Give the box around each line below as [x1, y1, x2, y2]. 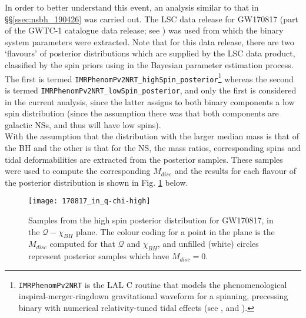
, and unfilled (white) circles [157, 237, 259, 250]
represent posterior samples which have [28, 250, 169, 262]
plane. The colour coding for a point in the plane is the [76, 225, 275, 237]
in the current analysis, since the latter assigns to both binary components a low [5, 95, 295, 108]
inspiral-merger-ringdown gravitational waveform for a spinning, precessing [18, 290, 288, 302]
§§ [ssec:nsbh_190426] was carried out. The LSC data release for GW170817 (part [5, 12, 298, 25]
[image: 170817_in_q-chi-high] [28, 197, 151, 206]
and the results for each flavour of [174, 165, 297, 177]
